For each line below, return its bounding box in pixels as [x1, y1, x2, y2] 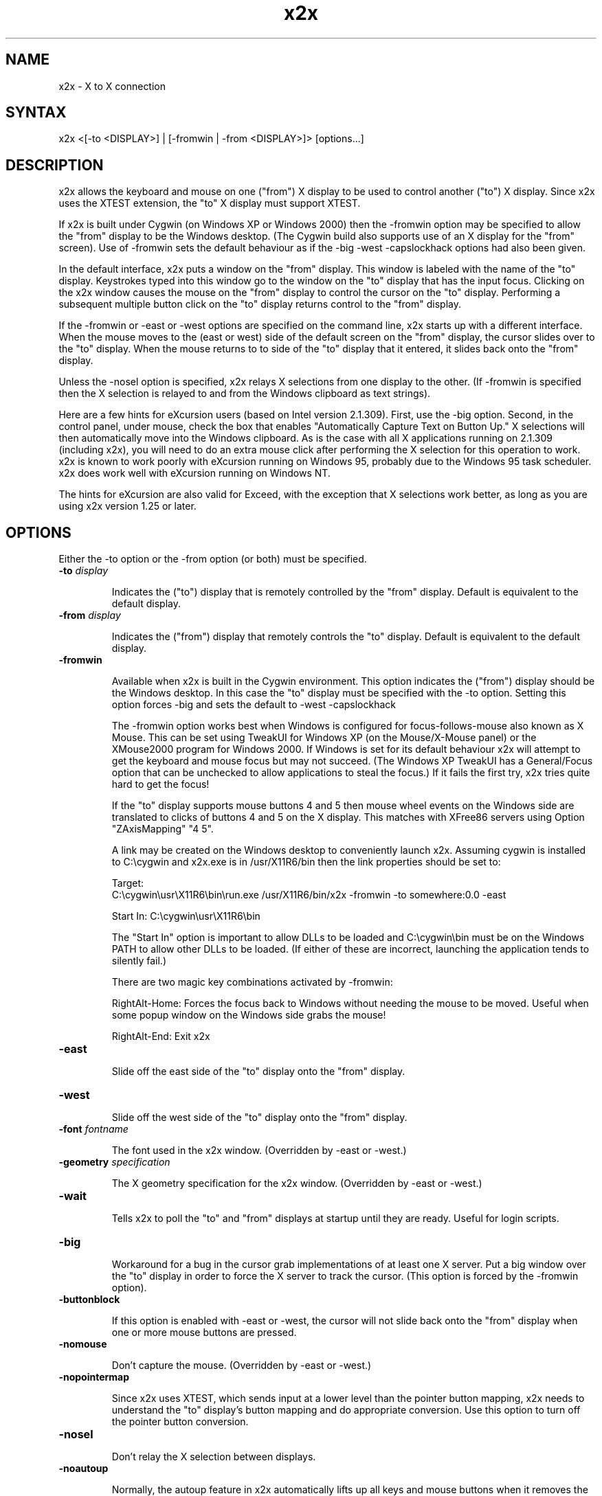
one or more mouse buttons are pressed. [111, 1326, 297, 1339]
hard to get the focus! [111, 778, 210, 791]
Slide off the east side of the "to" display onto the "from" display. [111, 1065, 405, 1078]
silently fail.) [111, 955, 166, 967]
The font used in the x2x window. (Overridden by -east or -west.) [111, 1144, 407, 1157]
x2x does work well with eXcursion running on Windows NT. [58, 467, 331, 479]
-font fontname [58, 1123, 129, 1135]
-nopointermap [58, 1371, 130, 1383]
